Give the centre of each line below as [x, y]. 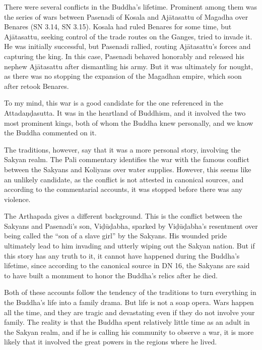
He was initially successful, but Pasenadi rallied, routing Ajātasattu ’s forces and [127, 46]
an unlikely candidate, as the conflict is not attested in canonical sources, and [124, 179]
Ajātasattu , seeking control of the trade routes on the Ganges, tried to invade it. [128, 36]
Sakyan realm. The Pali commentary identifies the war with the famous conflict [127, 159]
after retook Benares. [37, 86]
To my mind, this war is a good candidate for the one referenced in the [114, 103]
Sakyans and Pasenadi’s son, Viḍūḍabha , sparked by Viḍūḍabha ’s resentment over [131, 226]
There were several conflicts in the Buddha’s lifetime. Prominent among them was [131, 7]
